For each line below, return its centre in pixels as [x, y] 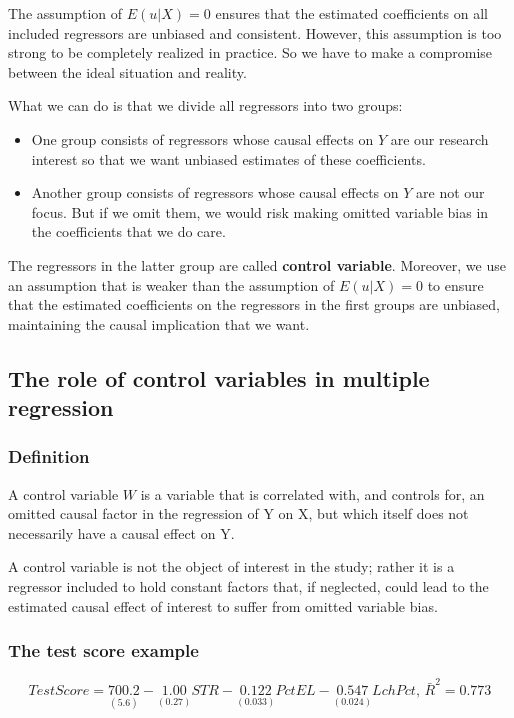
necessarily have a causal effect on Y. [121, 532]
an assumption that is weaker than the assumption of [171, 284]
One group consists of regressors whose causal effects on [202, 138]
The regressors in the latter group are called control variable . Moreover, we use [257, 264]
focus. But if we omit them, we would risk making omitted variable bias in [260, 211]
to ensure [455, 284]
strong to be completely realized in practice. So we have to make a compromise [250, 52]
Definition [49, 456]
